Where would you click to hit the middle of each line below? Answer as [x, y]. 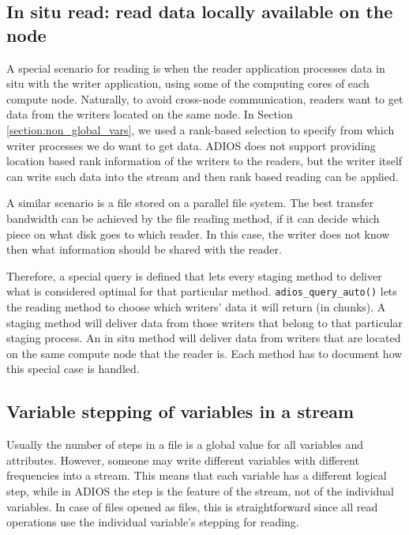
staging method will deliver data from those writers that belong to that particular [204, 322]
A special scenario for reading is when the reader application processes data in [196, 68]
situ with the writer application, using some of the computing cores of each [188, 83]
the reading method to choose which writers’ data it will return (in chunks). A [196, 306]
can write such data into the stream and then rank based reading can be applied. [203, 176]
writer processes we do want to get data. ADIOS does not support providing [191, 145]
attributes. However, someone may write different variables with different [183, 460]
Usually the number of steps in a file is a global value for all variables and [185, 445]
